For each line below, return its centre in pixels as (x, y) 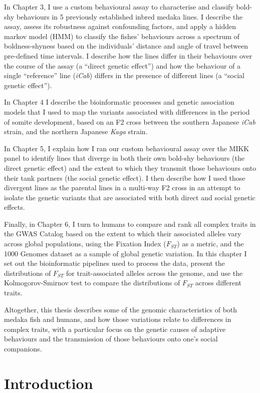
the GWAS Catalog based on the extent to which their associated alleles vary (123, 234)
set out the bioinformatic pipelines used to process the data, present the (114, 263)
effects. (15, 207)
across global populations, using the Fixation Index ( (85, 244)
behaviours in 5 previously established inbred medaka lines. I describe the (129, 16)
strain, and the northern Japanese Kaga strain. (76, 131)
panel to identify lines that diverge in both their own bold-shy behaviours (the (124, 158)
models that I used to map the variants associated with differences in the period (127, 111)
